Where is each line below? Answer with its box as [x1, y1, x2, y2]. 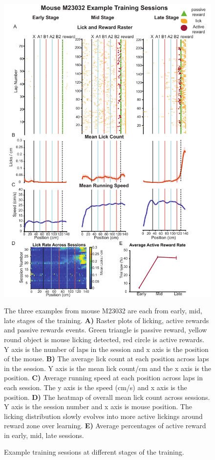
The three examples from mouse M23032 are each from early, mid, [4, 306, 202, 316]
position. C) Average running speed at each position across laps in [4, 372, 203, 383]
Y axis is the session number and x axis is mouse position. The [4, 401, 192, 412]
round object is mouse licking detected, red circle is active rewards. [4, 334, 204, 345]
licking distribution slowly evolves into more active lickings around [4, 411, 203, 421]
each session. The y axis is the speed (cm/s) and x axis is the [4, 382, 187, 393]
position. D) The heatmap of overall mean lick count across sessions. [4, 392, 210, 402]
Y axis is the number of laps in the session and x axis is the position [4, 344, 209, 354]
